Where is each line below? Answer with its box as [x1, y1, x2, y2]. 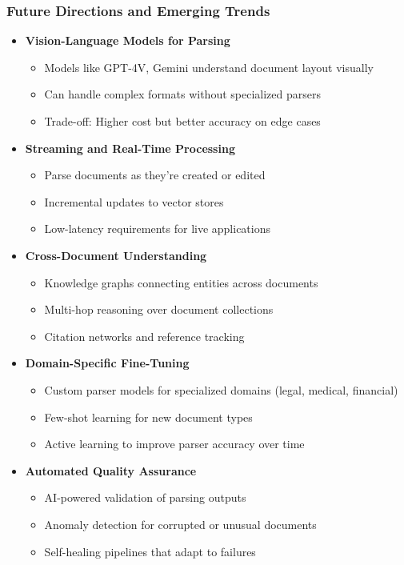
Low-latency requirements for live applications [44, 220, 271, 237]
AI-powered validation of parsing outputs [44, 489, 246, 506]
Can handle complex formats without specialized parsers [44, 86, 321, 102]
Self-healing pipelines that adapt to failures [44, 543, 256, 559]
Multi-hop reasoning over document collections [44, 301, 274, 318]
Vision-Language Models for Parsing [25, 32, 230, 49]
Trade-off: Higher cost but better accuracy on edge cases [44, 113, 321, 129]
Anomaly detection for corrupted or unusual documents [44, 515, 317, 532]
